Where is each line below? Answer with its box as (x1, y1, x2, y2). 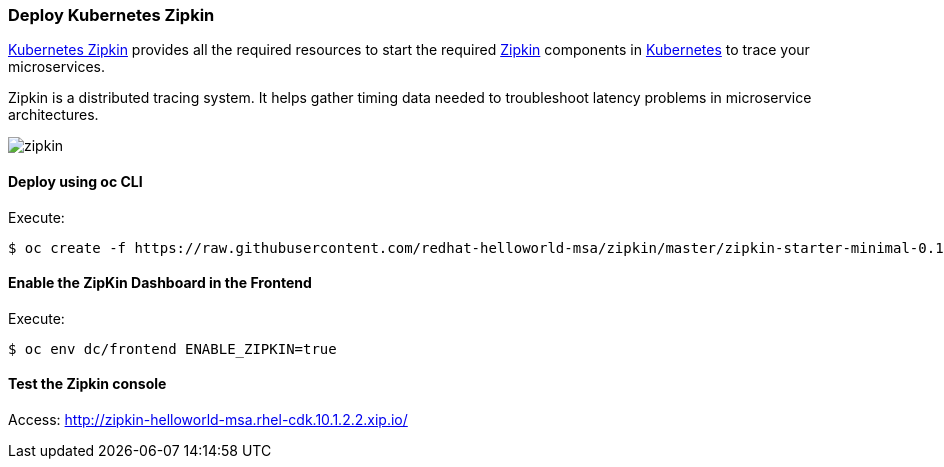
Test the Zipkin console (8, 375, 167, 393)
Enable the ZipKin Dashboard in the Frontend (8, 274, 312, 292)
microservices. (8, 58, 105, 76)
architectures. (8, 106, 99, 124)
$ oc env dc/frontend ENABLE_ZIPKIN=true (8, 340, 337, 357)
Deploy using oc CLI (8, 172, 143, 190)
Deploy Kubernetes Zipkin (8, 5, 215, 25)
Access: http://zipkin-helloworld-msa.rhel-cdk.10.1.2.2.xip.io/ (8, 411, 408, 429)
